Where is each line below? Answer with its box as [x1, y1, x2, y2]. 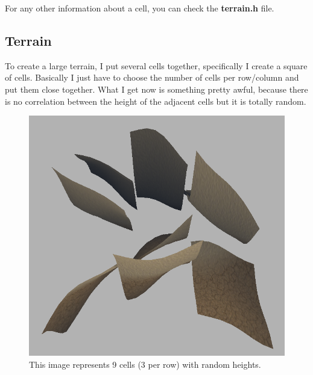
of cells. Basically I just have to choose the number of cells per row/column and [5, 71, 299, 84]
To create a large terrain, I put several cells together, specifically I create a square [5, 59, 308, 72]
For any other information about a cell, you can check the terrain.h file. [5, 2, 274, 14]
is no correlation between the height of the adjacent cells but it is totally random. [5, 95, 306, 107]
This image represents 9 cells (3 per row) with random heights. [29, 358, 261, 370]
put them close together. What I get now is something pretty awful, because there [5, 82, 308, 95]
